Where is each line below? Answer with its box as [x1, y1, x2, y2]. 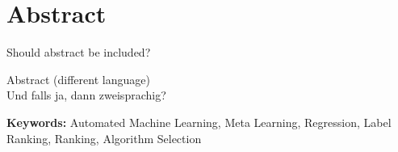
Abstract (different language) [6, 70, 150, 87]
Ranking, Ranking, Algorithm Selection [6, 129, 202, 146]
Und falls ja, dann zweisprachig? [6, 87, 166, 103]
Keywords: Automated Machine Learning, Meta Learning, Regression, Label [6, 113, 392, 130]
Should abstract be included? [6, 44, 151, 61]
